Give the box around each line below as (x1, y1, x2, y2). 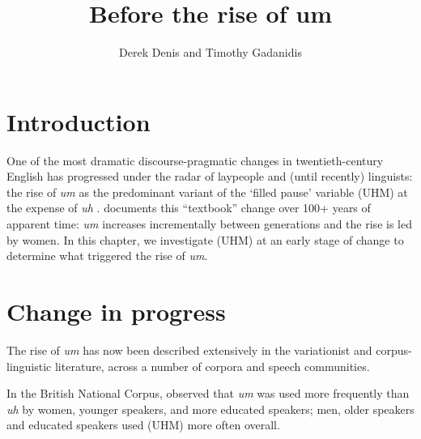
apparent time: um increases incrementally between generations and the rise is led (6, 215, 412, 232)
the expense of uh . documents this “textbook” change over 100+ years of (6, 199, 371, 216)
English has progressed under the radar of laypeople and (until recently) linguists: (6, 168, 413, 185)
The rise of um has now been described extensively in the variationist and (6, 341, 372, 358)
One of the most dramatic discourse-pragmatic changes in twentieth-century (6, 151, 384, 168)
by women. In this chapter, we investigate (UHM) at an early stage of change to (6, 231, 404, 248)
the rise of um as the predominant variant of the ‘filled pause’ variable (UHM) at (6, 183, 408, 200)
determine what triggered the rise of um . (6, 247, 208, 264)
